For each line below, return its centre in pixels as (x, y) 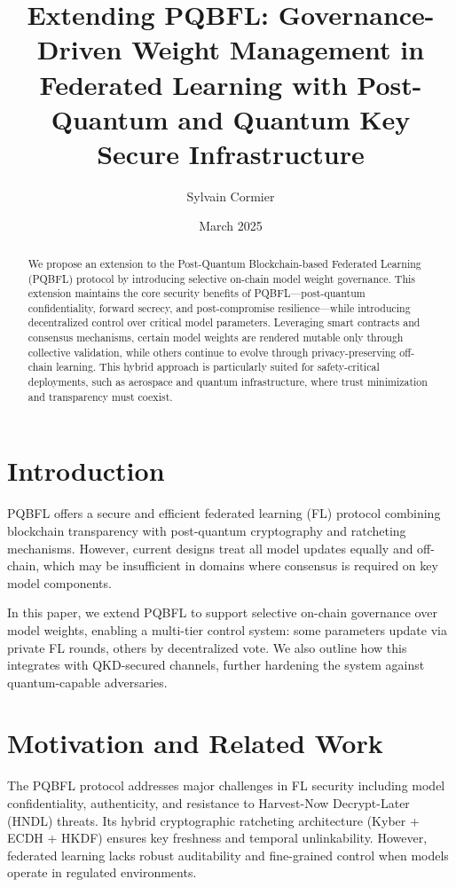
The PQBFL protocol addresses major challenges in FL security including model (226, 785)
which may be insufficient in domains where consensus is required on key (240, 565)
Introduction (86, 471)
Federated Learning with (193, 84)
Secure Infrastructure (231, 153)
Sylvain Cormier (231, 196)
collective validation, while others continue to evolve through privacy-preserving (212, 352)
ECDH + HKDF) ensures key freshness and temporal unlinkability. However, (217, 838)
